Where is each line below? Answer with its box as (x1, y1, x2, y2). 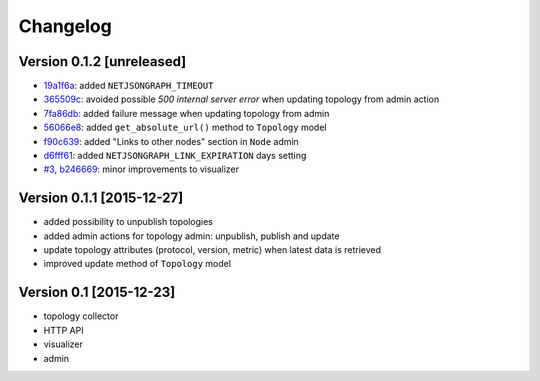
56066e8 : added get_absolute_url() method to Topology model (43, 121, 327, 134)
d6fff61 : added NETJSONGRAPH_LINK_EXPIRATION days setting (43, 150, 307, 162)
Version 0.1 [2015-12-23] (18, 284, 176, 301)
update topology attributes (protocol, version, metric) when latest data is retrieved (43, 244, 382, 256)
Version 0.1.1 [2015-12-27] (18, 190, 184, 207)
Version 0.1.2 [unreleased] (18, 53, 187, 70)
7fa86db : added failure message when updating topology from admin (43, 107, 330, 119)
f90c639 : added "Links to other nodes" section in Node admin (43, 135, 299, 147)
